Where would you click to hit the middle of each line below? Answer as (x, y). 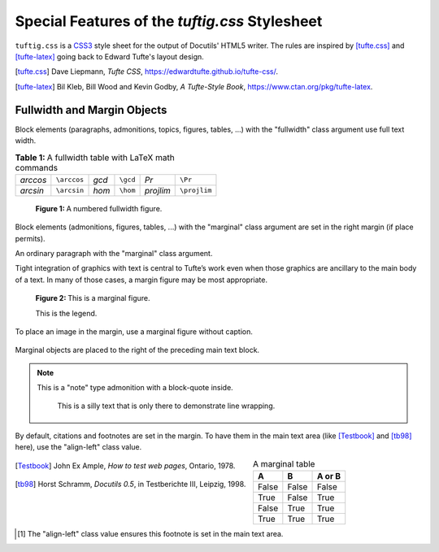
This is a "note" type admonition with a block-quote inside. (135, 388)
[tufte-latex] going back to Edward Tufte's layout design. (110, 56)
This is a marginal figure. (109, 298)
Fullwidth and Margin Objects (91, 110)
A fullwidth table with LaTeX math (111, 157)
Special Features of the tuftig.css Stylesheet (169, 21)
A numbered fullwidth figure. (114, 208)
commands (37, 167)
